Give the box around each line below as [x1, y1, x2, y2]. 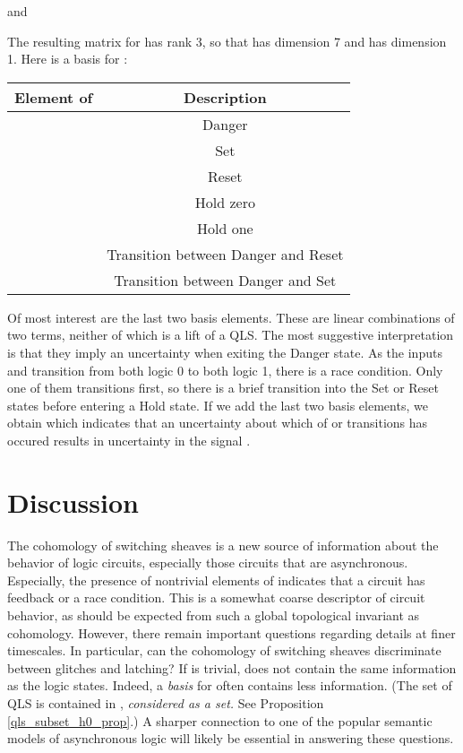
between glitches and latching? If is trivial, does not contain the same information [7, 658, 457, 677]
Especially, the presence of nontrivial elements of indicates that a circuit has [7, 570, 425, 589]
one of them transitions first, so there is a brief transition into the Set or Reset [7, 378, 440, 397]
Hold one [196, 217, 253, 238]
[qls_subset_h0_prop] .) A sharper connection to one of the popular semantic [7, 711, 433, 730]
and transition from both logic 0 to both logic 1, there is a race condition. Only [7, 360, 443, 379]
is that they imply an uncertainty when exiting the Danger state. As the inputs [7, 342, 442, 361]
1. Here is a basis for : [7, 49, 128, 68]
